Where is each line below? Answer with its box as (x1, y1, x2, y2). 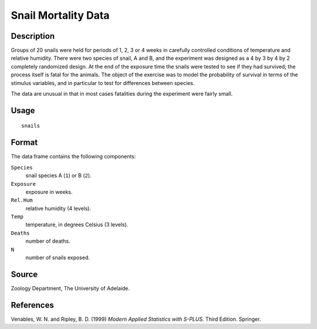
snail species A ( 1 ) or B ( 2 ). (25, 172, 92, 179)
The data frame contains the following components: (11, 153, 136, 160)
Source (11, 269, 38, 279)
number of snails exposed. (25, 254, 90, 261)
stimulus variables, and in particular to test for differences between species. (11, 79, 195, 86)
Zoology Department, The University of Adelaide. (11, 284, 130, 291)
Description (11, 31, 55, 41)
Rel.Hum (11, 197, 33, 203)
